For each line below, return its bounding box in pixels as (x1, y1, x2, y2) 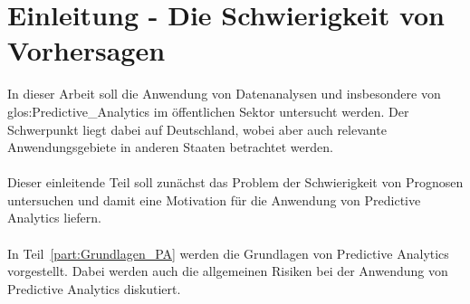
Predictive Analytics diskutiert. (7, 279, 181, 298)
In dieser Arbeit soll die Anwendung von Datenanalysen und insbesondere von (7, 84, 441, 103)
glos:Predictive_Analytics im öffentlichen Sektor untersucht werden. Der (7, 101, 409, 120)
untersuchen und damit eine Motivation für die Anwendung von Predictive (7, 190, 421, 209)
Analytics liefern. (7, 208, 101, 227)
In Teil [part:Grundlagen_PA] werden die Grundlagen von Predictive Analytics (7, 243, 449, 262)
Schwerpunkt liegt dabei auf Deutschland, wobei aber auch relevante (7, 119, 387, 138)
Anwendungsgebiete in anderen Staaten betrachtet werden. (7, 138, 333, 157)
